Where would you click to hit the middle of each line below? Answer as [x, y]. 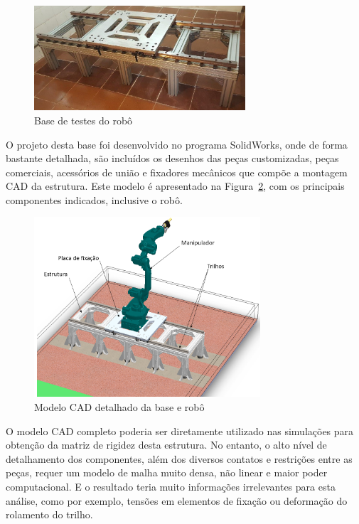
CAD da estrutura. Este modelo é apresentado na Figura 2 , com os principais [175, 186]
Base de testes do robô [84, 120]
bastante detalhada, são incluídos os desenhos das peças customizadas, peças [172, 158]
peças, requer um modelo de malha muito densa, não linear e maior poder [167, 472]
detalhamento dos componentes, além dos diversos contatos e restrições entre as [179, 458]
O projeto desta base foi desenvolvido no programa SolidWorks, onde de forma [177, 144]
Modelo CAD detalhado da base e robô [119, 407]
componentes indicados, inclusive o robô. [94, 199]
